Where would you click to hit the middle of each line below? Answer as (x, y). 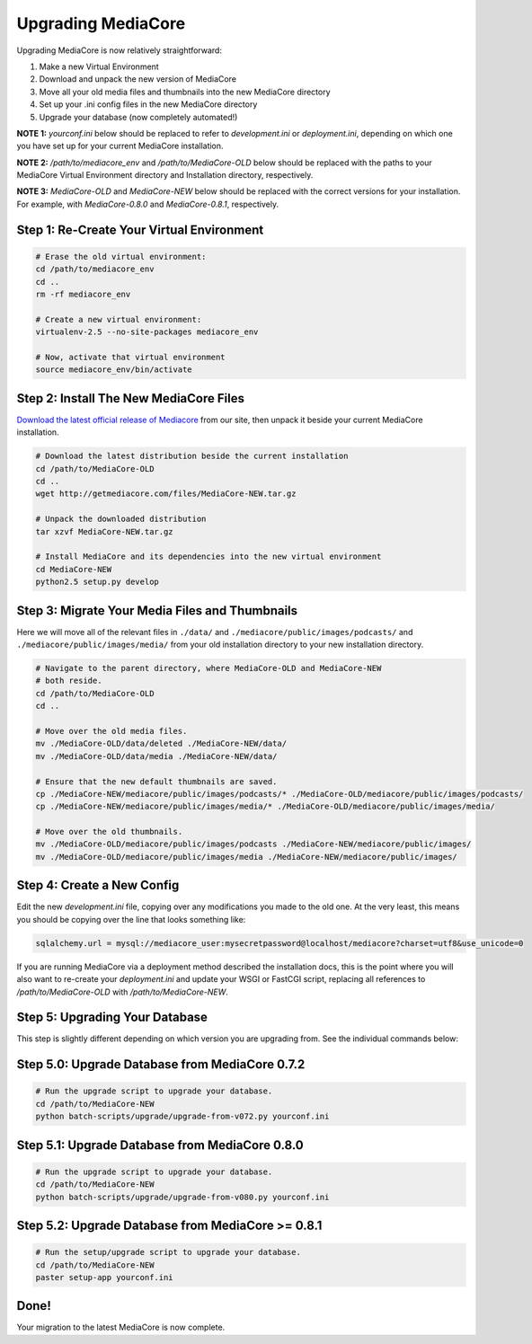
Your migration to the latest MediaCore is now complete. (121, 1327)
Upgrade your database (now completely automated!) (138, 117)
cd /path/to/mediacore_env (95, 269)
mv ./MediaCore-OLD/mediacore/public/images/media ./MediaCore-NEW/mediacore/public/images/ (246, 857)
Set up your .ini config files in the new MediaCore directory (148, 104)
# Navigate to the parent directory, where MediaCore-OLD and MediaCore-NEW (208, 668)
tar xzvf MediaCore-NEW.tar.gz (105, 531)
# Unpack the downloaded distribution (121, 519)
